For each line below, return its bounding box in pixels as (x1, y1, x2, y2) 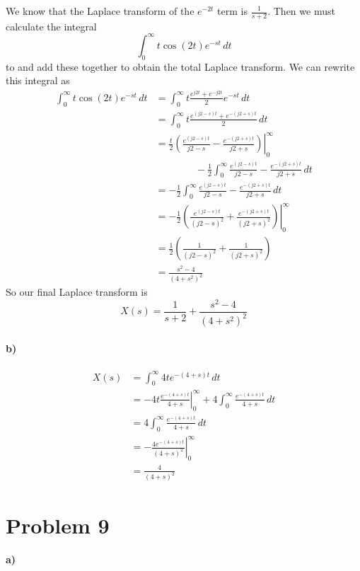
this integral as (6, 73, 70, 88)
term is (217, 4, 248, 18)
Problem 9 (6, 510, 110, 539)
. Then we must (267, 4, 335, 18)
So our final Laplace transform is (6, 284, 148, 299)
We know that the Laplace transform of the (6, 4, 194, 18)
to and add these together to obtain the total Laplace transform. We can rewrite (6, 59, 355, 74)
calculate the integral (6, 18, 97, 33)
